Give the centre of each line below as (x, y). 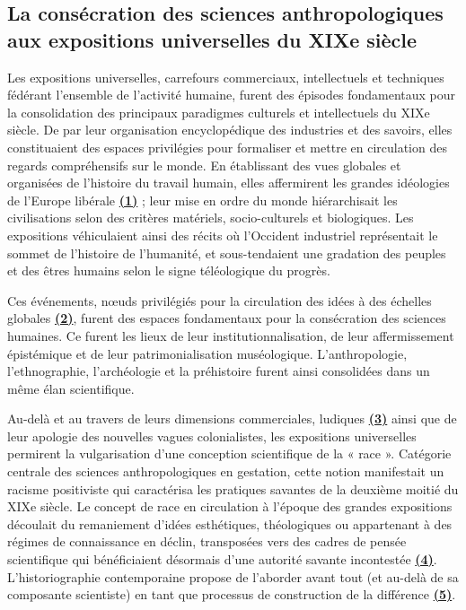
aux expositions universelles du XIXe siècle (212, 39)
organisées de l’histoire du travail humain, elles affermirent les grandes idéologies (229, 183)
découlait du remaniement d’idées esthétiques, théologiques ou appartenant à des (230, 523)
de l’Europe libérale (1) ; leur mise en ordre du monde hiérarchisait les (202, 200)
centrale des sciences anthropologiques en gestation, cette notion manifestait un (226, 471)
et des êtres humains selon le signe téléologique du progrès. (169, 270)
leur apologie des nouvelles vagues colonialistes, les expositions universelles (212, 436)
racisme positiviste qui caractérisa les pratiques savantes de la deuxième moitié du (233, 488)
